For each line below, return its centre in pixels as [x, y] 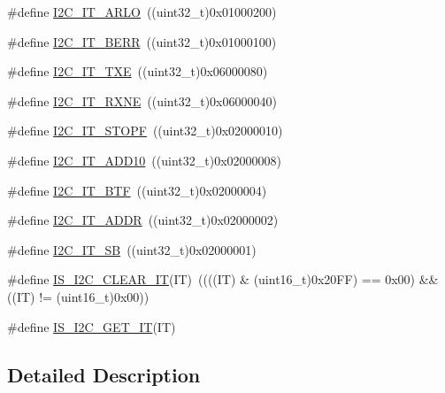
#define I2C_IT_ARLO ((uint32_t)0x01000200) [142, 12]
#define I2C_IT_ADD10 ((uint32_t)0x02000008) [144, 160]
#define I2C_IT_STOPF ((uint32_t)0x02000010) [145, 131]
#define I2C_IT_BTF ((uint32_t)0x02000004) [137, 190]
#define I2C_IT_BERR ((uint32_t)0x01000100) [142, 41]
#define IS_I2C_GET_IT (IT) [92, 326]
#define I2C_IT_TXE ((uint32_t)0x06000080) [138, 71]
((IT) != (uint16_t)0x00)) [78, 296]
